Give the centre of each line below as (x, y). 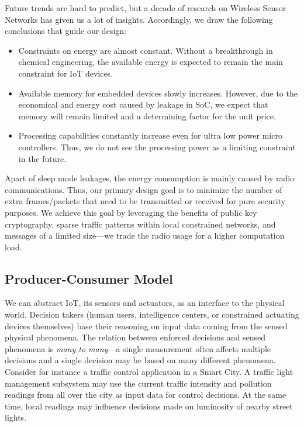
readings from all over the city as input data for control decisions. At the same (146, 395)
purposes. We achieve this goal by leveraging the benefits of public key (131, 212)
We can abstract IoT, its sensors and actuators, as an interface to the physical (145, 303)
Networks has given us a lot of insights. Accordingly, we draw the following (139, 19)
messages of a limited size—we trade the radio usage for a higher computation (145, 235)
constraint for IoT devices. (66, 73)
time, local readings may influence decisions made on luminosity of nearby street (149, 406)
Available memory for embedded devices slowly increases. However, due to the (158, 93)
